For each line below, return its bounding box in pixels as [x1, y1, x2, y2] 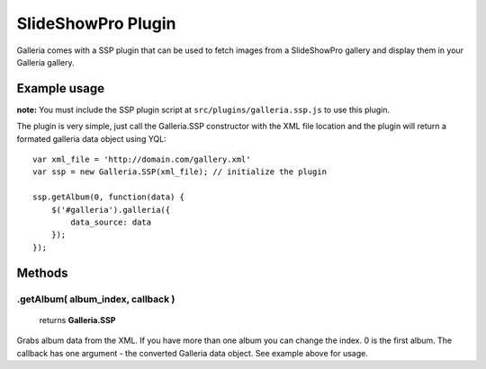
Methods [16, 265, 68, 280]
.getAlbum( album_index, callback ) [16, 293, 175, 305]
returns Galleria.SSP [39, 314, 116, 325]
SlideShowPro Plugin [16, 13, 176, 33]
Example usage [16, 81, 105, 96]
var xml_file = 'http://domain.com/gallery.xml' [32, 154, 251, 165]
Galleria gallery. [16, 57, 76, 67]
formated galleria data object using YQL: [16, 133, 166, 144]
